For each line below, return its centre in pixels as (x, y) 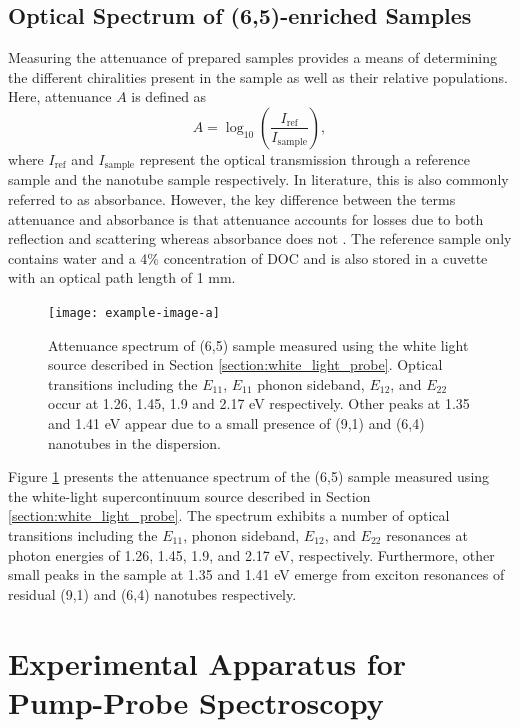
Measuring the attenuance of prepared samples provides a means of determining (253, 57)
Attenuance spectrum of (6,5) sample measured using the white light (258, 344)
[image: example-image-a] (134, 313)
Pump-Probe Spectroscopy (196, 701)
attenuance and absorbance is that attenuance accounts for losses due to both (246, 218)
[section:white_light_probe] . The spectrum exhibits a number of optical (229, 515)
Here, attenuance (60, 96)
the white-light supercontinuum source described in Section (189, 495)
